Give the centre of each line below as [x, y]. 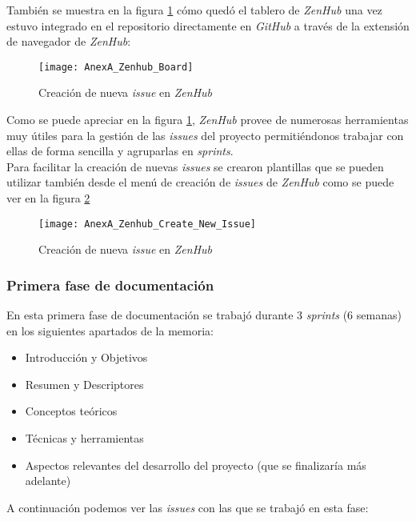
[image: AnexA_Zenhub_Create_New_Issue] [148, 224]
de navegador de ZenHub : [69, 41]
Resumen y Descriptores [84, 384]
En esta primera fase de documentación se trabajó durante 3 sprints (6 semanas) [204, 315]
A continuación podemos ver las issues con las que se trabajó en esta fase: [188, 507]
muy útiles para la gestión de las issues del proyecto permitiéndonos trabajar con [205, 135]
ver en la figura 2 [48, 198]
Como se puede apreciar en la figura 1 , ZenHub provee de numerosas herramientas [208, 120]
